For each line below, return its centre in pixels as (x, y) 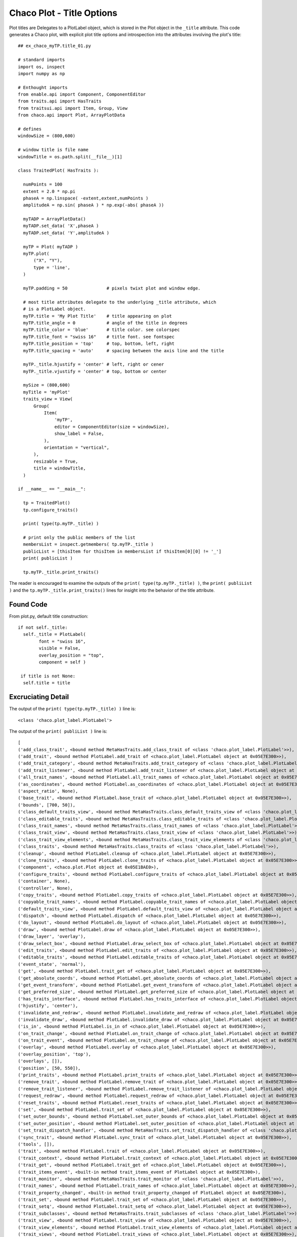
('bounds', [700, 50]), (47, 805)
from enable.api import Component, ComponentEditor (82, 95)
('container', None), (44, 881)
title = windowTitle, (60, 468)
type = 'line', (52, 267)
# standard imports (42, 60)
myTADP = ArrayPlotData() (54, 219)
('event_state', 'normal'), (52, 964)
